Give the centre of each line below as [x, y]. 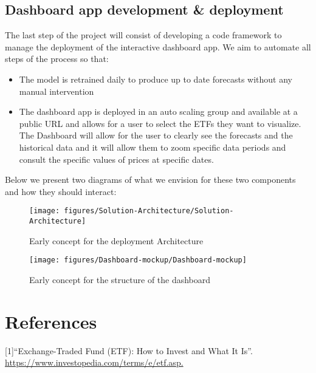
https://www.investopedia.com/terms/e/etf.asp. [94, 362]
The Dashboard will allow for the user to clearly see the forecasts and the [156, 135]
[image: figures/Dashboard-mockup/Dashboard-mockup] [138, 260]
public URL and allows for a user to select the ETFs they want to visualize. [160, 123]
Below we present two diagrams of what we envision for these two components [150, 180]
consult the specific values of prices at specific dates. [116, 159]
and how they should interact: [61, 191]
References [51, 321]
